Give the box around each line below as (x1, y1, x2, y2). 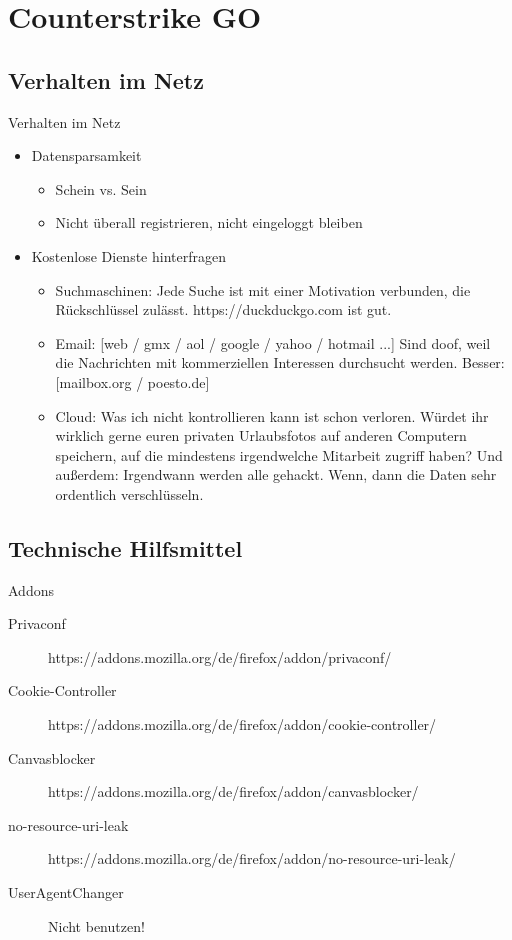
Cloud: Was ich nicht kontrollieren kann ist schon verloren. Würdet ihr (55, 405, 489, 426)
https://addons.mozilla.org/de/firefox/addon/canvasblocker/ (48, 781, 419, 802)
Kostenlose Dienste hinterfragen (31, 245, 226, 266)
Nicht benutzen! (48, 915, 145, 936)
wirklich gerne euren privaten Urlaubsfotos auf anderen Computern (55, 425, 467, 446)
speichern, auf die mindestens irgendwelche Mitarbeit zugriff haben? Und (55, 444, 503, 465)
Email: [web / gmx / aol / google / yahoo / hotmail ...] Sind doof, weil (55, 332, 491, 353)
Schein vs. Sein (55, 178, 147, 199)
